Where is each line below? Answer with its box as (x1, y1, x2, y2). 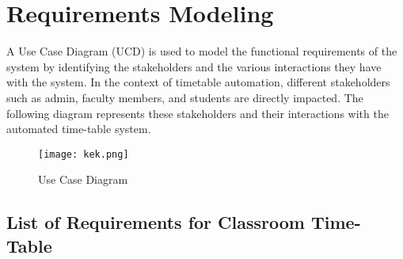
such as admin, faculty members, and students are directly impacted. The (6, 89, 363, 105)
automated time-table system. (6, 120, 151, 137)
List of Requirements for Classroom (6, 210, 305, 234)
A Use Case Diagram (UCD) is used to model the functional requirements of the (6, 43, 397, 59)
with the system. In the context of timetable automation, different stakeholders (6, 74, 390, 90)
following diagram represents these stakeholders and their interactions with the (6, 105, 389, 121)
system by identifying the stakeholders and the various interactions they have (6, 58, 382, 74)
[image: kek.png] (38, 148, 129, 160)
